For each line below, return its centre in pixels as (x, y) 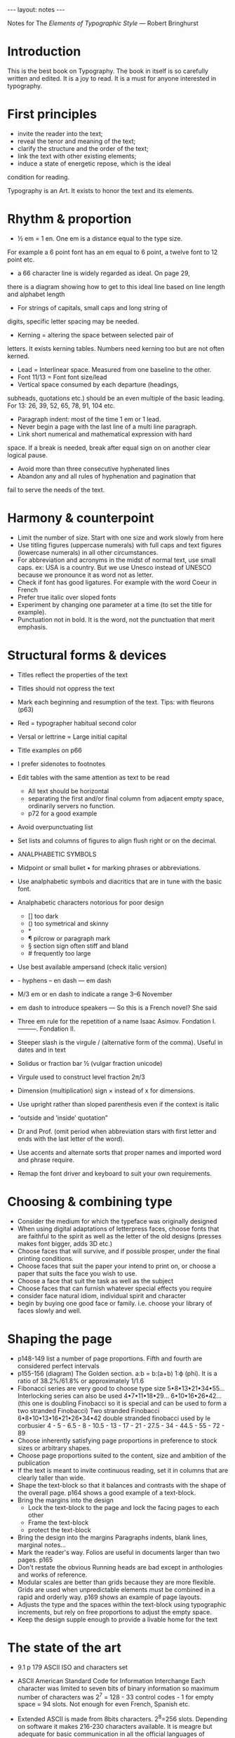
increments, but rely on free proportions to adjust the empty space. (115, 1612)
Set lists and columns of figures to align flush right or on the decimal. (117, 841)
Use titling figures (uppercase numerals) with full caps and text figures (120, 544)
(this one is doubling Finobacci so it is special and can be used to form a (122, 1403)
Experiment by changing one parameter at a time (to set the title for (115, 604)
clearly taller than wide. (51, 1478)
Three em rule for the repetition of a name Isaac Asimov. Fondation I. (116, 1021)
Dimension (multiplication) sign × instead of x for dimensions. (106, 1090)
